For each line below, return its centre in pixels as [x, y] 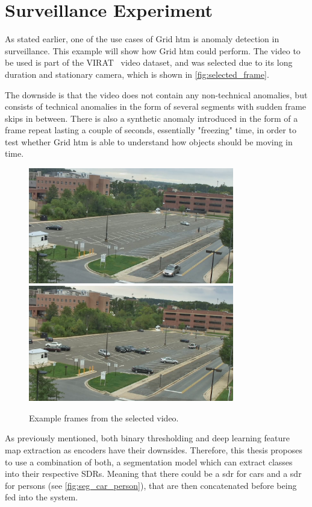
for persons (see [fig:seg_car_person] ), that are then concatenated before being [151, 485]
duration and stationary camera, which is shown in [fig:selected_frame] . [137, 74]
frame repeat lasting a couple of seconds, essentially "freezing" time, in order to [151, 130]
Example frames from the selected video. [104, 417]
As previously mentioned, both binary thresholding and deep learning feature [148, 438]
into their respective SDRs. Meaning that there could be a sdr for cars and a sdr [153, 474]
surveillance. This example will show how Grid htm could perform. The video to [153, 50]
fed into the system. [42, 497]
